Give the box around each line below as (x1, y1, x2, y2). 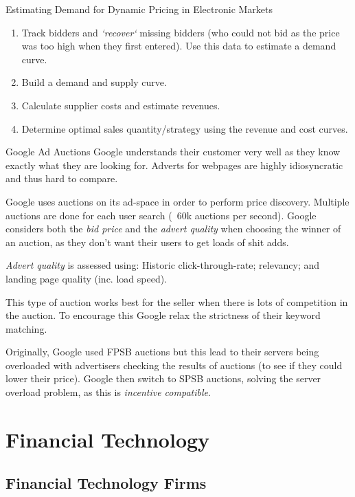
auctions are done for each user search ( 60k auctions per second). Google (5, 208, 317, 222)
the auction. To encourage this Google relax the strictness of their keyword (5, 308, 321, 322)
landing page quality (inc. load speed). (5, 271, 168, 285)
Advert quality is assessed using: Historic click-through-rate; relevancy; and (5, 258, 320, 272)
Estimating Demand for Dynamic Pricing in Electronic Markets (5, 2, 273, 16)
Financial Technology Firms (5, 472, 207, 494)
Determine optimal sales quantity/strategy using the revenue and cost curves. (21, 121, 348, 135)
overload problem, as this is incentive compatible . (5, 385, 211, 399)
